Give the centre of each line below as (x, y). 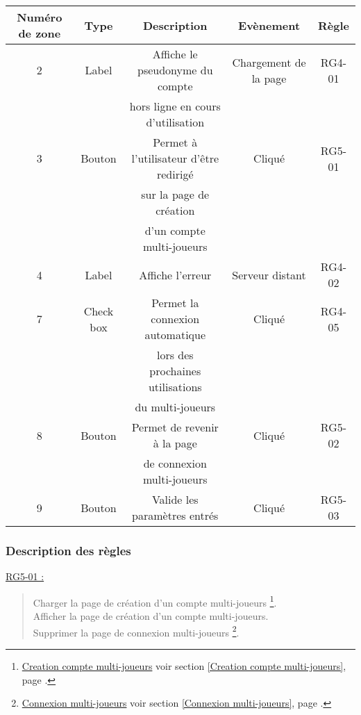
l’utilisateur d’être (175, 158)
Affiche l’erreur (175, 274)
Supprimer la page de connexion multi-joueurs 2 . (136, 631)
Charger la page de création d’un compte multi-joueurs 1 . (155, 601)
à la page (175, 443)
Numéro (40, 17)
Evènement (269, 25)
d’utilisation (175, 122)
